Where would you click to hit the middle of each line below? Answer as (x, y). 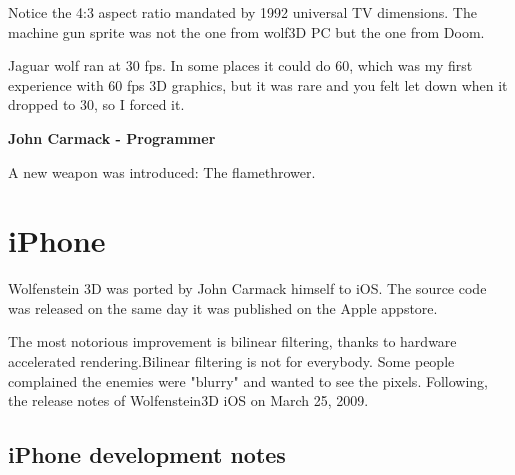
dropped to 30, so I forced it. (96, 104)
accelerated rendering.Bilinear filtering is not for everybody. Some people (231, 361)
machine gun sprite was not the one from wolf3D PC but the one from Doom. (246, 31)
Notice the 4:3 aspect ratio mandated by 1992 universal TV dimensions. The (242, 12)
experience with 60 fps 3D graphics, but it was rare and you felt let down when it (258, 84)
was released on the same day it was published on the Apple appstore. (223, 307)
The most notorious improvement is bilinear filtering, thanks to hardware (232, 341)
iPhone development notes (147, 454)
